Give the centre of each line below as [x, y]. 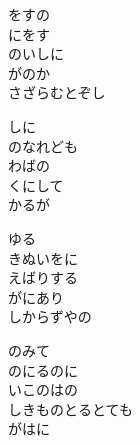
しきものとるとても [70, 408]
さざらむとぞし [57, 92]
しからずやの [50, 316]
